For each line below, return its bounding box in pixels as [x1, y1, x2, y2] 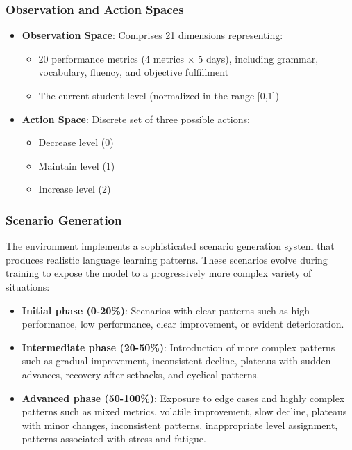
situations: [6, 279, 50, 294]
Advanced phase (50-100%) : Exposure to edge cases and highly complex [22, 390, 345, 405]
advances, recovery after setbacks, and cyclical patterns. [22, 367, 260, 381]
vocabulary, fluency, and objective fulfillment [38, 65, 229, 79]
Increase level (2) [38, 182, 111, 196]
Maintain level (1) [38, 158, 115, 172]
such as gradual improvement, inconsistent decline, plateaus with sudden [22, 353, 331, 368]
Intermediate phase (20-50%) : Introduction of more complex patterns [22, 339, 335, 354]
